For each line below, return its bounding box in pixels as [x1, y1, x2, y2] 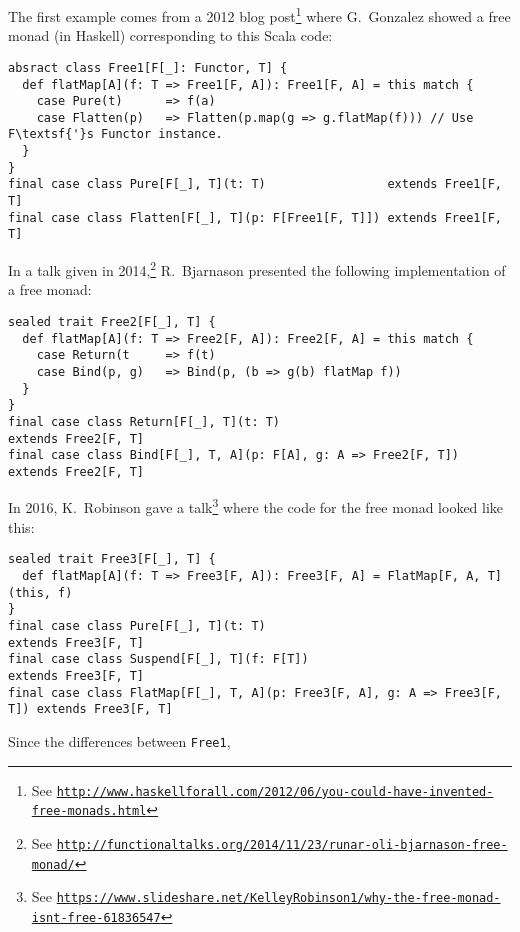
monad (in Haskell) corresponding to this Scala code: [8, 25, 333, 46]
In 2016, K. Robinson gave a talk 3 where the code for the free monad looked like [8, 494, 504, 518]
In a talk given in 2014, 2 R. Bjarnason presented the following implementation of [8, 257, 506, 280]
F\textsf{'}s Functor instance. [8, 127, 223, 142]
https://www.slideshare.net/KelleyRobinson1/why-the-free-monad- [56, 891, 501, 906]
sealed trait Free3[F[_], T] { [8, 552, 216, 567]
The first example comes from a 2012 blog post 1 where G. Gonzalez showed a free [8, 3, 511, 26]
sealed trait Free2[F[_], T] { [8, 314, 216, 329]
